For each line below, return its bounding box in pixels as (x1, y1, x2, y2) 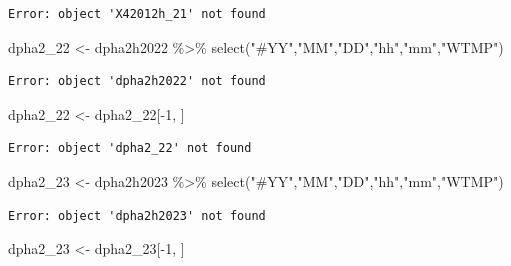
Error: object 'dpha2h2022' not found (8, 74, 266, 89)
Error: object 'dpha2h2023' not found (8, 208, 266, 223)
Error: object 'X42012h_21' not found (8, 7, 266, 21)
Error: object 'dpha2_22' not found (8, 141, 252, 156)
